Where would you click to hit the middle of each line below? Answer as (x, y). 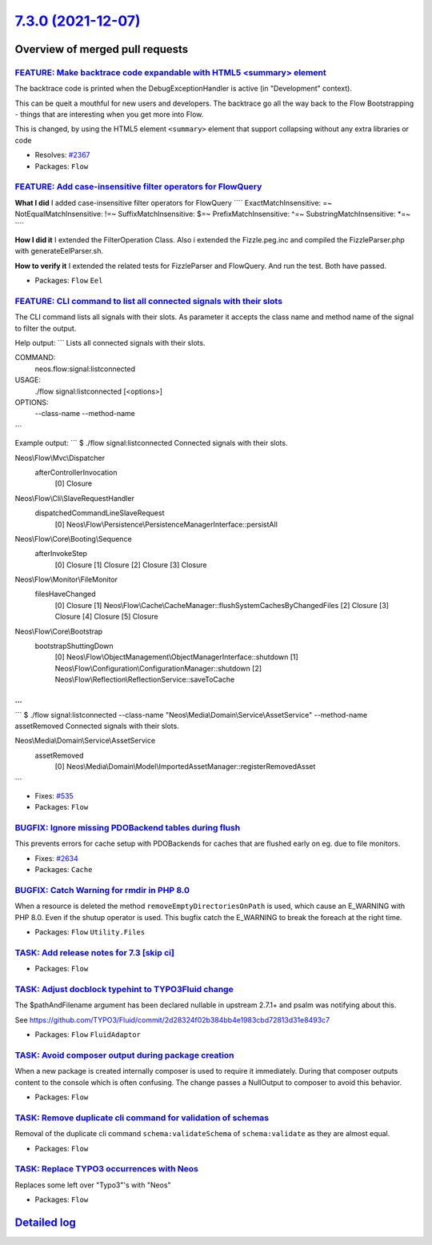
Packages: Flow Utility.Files (90, 932)
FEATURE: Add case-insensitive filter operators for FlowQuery (138, 186)
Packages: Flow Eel (69, 281)
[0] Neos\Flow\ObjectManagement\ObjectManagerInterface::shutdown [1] (177, 657)
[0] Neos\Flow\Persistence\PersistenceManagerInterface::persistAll (166, 524)
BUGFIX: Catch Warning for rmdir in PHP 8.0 (102, 891)
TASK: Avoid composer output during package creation (124, 1055)
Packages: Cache (64, 870)
